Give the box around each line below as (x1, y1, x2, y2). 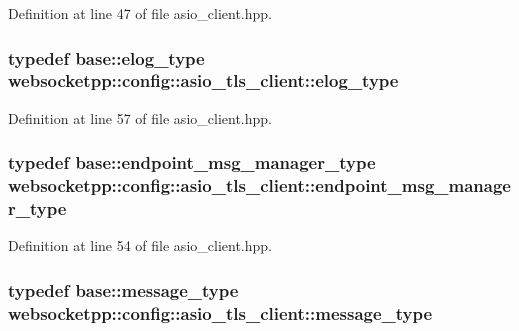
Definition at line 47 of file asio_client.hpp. (8, 3, 272, 23)
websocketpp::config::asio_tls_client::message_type (8, 300, 433, 325)
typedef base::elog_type (8, 45, 205, 70)
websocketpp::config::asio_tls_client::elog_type (8, 68, 399, 93)
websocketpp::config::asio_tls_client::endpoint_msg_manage (8, 173, 511, 198)
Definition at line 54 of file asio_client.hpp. (8, 235, 272, 256)
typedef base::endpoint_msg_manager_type (8, 150, 376, 175)
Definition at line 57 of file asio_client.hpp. (8, 107, 272, 128)
